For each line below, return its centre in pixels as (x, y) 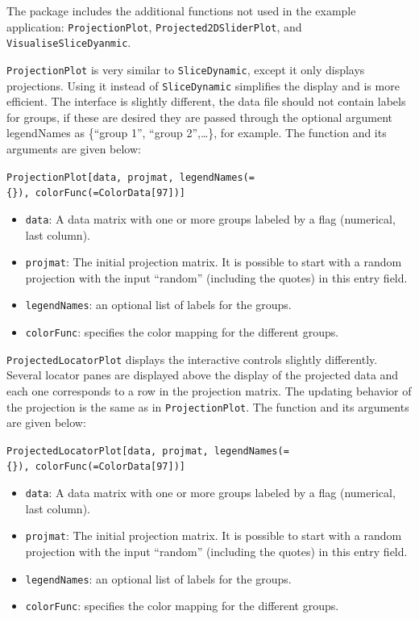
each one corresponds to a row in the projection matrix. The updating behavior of (209, 390)
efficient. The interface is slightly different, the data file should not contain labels (206, 101)
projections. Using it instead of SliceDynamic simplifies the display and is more (203, 85)
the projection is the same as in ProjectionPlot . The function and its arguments (208, 406)
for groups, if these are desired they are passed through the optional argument (200, 117)
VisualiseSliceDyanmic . (69, 42)
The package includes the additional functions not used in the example (181, 10)
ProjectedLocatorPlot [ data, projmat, (108, 451)
